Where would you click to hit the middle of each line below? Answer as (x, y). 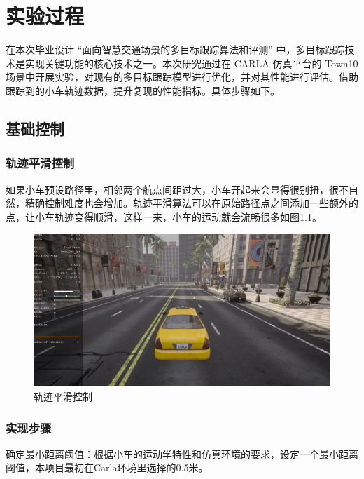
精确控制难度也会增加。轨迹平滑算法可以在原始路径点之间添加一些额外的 (191, 203)
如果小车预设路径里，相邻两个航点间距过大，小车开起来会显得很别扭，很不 (177, 189)
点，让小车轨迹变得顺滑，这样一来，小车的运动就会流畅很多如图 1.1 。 (164, 216)
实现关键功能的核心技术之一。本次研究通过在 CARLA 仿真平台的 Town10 (191, 63)
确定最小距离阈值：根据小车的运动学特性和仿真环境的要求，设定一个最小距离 (182, 453)
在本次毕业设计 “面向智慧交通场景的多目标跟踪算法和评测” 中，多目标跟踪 (175, 49)
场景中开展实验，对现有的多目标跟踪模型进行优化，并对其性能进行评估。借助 (182, 77)
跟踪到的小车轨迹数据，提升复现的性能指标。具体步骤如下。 (143, 90)
